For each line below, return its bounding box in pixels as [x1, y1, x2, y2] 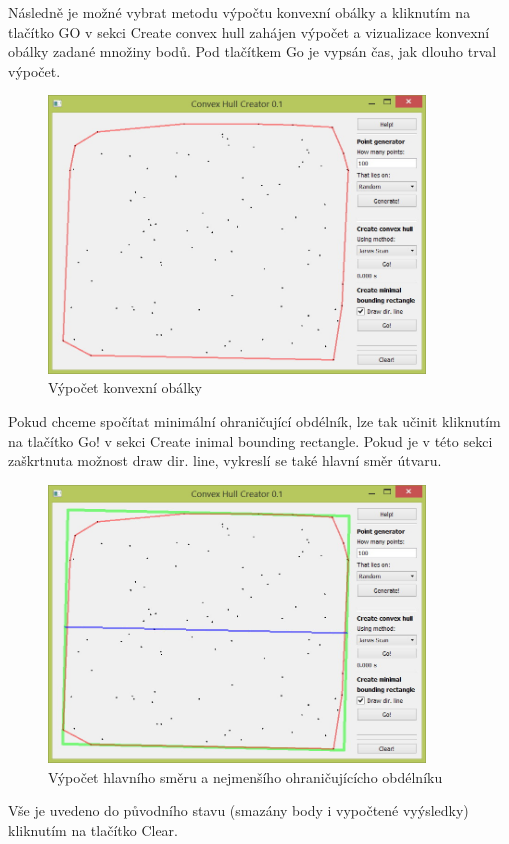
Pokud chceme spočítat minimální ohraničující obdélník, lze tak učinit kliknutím [8, 410, 501, 431]
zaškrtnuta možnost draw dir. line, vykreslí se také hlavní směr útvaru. [8, 450, 442, 471]
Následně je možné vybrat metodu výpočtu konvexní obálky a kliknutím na [8, 2, 471, 22]
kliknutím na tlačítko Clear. [8, 819, 179, 840]
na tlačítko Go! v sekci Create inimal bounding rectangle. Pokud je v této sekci [8, 430, 493, 451]
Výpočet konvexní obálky [48, 377, 203, 398]
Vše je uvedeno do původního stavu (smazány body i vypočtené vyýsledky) [8, 800, 469, 821]
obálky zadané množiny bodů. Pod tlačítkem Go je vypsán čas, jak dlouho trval [8, 41, 497, 62]
